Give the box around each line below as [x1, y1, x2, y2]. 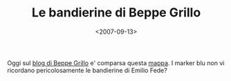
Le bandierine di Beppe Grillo [31, 5, 201, 21]
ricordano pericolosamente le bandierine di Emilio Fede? [7, 66, 167, 74]
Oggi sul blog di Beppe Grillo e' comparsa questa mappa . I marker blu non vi [7, 58, 225, 67]
